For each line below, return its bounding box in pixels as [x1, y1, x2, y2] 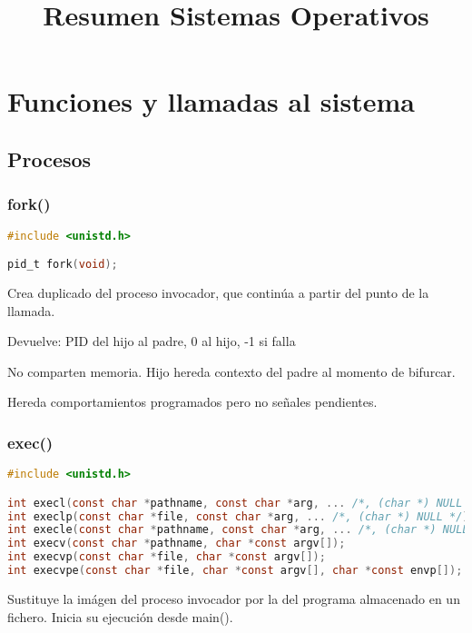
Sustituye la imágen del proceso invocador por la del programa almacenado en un [7, 588, 460, 608]
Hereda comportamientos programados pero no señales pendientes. [7, 392, 378, 411]
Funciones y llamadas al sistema [7, 83, 415, 120]
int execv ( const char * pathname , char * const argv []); [7, 537, 346, 550]
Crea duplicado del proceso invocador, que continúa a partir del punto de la [7, 282, 429, 302]
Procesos [7, 144, 92, 173]
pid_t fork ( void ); [7, 258, 118, 272]
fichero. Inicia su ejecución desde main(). [7, 607, 233, 626]
